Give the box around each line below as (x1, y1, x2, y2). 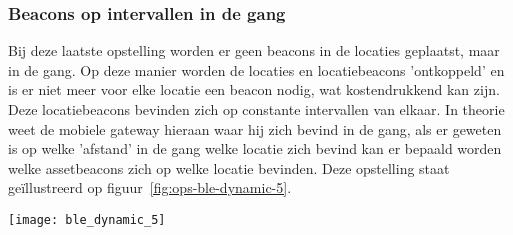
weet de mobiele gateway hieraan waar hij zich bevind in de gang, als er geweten (8, 118, 502, 139)
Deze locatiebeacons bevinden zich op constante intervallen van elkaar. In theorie (8, 99, 505, 119)
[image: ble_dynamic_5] (8, 212, 166, 227)
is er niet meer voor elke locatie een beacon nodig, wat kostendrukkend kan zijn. (8, 79, 500, 100)
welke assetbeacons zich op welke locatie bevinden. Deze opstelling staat (8, 157, 450, 178)
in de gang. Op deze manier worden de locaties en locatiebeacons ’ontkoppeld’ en (8, 59, 505, 80)
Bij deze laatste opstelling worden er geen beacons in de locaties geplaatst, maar (8, 40, 500, 61)
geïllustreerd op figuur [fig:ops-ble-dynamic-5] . (8, 177, 292, 198)
